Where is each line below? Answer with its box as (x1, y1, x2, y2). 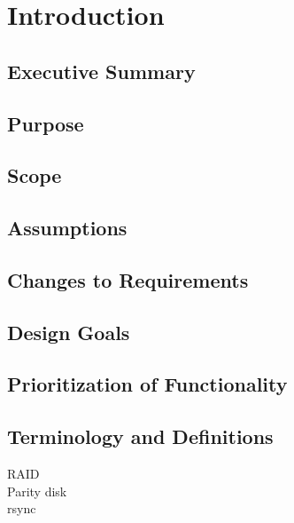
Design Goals (7, 318, 130, 345)
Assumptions (7, 214, 128, 242)
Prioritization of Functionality (7, 370, 288, 398)
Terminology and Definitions (7, 423, 274, 450)
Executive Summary (7, 57, 196, 84)
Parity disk (7, 481, 67, 500)
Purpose (7, 109, 84, 137)
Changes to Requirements (7, 265, 249, 293)
